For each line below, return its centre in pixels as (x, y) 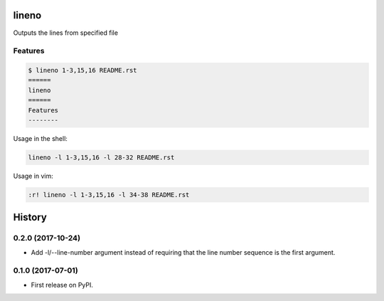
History (30, 217)
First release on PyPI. (62, 285)
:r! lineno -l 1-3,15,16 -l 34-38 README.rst (109, 195)
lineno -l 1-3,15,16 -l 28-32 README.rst (101, 157)
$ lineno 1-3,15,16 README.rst (83, 70)
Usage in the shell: (40, 138)
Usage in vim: (33, 176)
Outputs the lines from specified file (66, 33)
